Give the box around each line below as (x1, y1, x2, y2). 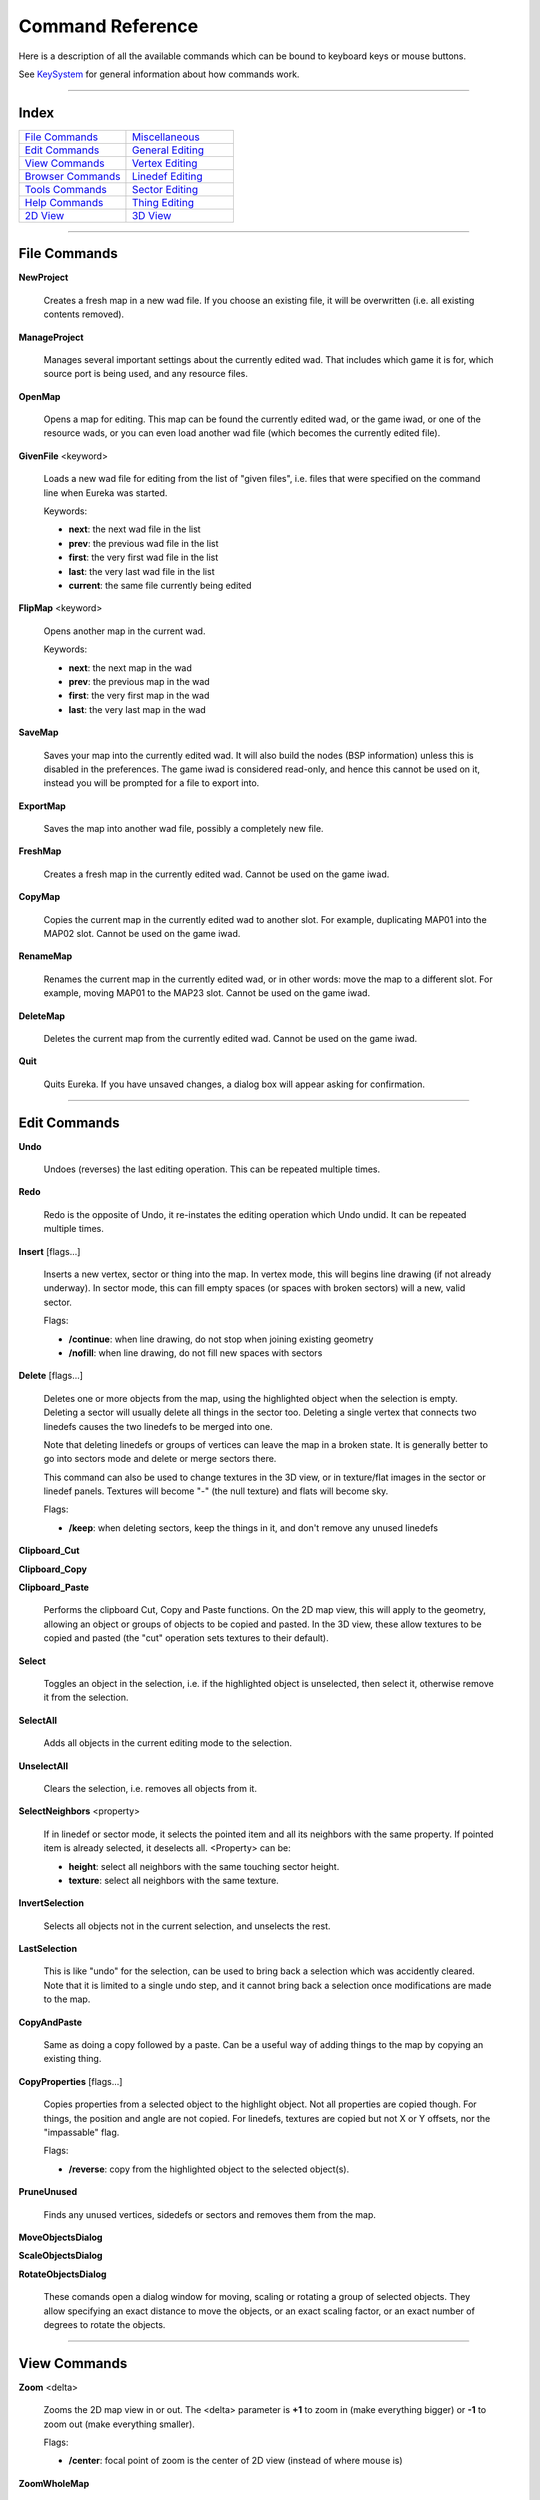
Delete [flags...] (18, 1370, 84, 1382)
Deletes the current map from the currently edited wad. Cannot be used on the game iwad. (43, 1032, 418, 1044)
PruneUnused (18, 2186, 78, 2198)
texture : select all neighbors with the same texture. (68, 1874, 279, 1886)
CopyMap (18, 891, 60, 903)
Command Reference (18, 15, 199, 37)
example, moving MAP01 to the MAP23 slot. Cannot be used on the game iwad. (43, 987, 370, 999)
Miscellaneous (131, 130, 200, 144)
